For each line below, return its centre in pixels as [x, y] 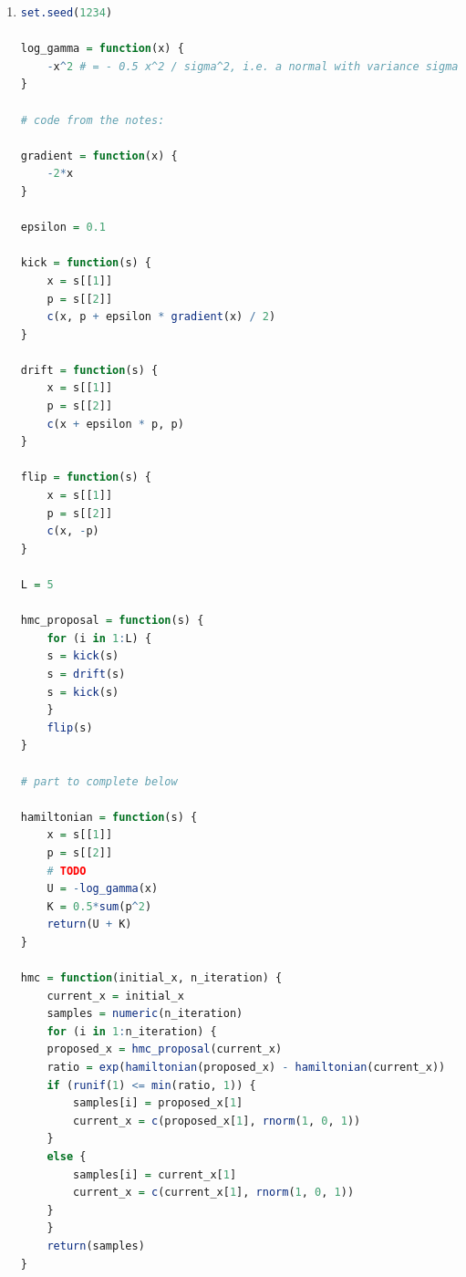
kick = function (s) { [86, 263]
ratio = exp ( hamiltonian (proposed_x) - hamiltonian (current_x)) [246, 1068]
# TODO [67, 871]
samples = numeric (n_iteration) [145, 1014]
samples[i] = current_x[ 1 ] [155, 1174]
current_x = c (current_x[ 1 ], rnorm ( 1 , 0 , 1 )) [214, 1193]
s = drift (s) [86, 674]
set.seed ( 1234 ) [67, 13]
